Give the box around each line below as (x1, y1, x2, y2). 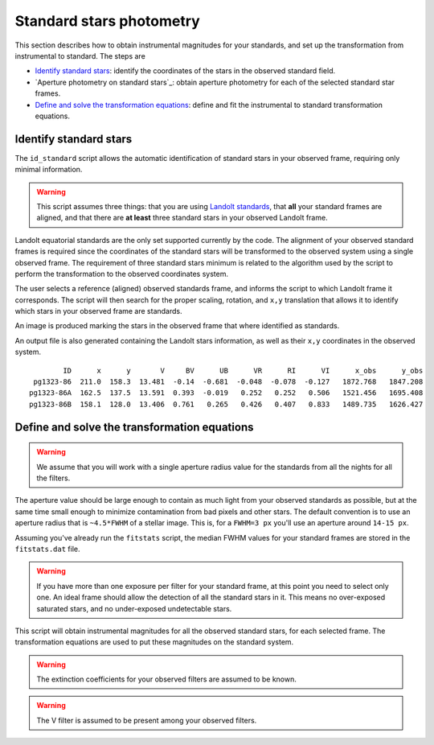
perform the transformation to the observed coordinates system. (14, 269, 229, 278)
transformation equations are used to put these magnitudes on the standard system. (14, 637, 294, 647)
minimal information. (14, 165, 83, 175)
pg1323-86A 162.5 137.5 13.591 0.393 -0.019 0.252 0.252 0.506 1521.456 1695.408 (29, 389, 424, 397)
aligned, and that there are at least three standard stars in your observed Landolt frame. (36, 213, 329, 223)
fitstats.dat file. (14, 544, 80, 554)
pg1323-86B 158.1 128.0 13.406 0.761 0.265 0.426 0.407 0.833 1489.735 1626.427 (29, 399, 424, 409)
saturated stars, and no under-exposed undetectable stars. (36, 603, 232, 613)
